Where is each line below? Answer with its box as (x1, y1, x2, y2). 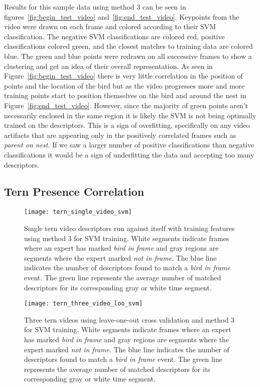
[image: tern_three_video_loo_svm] (24, 300, 143, 307)
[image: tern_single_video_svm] (24, 208, 132, 216)
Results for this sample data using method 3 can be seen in (4, 2, 186, 12)
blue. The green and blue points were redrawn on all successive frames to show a (4, 50, 252, 61)
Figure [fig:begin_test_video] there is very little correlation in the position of (4, 70, 243, 81)
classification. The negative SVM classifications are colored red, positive (4, 31, 225, 41)
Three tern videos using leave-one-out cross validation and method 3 (24, 314, 234, 325)
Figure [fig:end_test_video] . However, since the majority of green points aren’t (4, 100, 248, 110)
